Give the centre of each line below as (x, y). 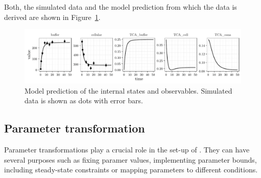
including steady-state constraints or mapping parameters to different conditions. (131, 170)
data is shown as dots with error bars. (84, 101)
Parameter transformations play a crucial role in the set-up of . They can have (127, 150)
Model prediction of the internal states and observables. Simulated (128, 90)
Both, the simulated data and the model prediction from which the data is (121, 7)
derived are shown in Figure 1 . (52, 17)
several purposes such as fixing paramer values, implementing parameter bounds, (130, 159)
